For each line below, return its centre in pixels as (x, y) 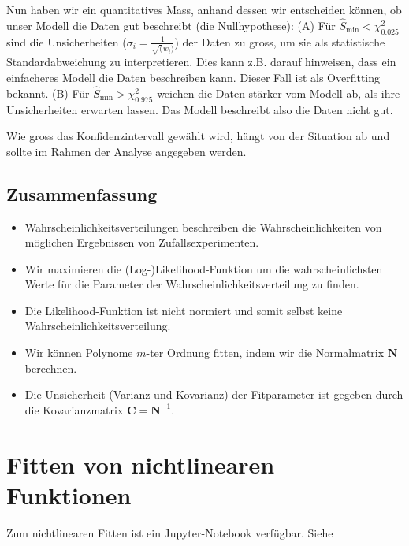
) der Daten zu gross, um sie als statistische (280, 41)
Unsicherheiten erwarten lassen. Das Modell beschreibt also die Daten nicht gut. (200, 109)
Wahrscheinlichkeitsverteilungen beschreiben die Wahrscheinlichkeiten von (203, 227)
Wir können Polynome (79, 353)
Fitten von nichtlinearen (141, 464)
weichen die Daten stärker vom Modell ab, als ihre (279, 93)
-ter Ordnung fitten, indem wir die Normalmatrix (265, 353)
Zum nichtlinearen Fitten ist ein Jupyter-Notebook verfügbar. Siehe (170, 532)
